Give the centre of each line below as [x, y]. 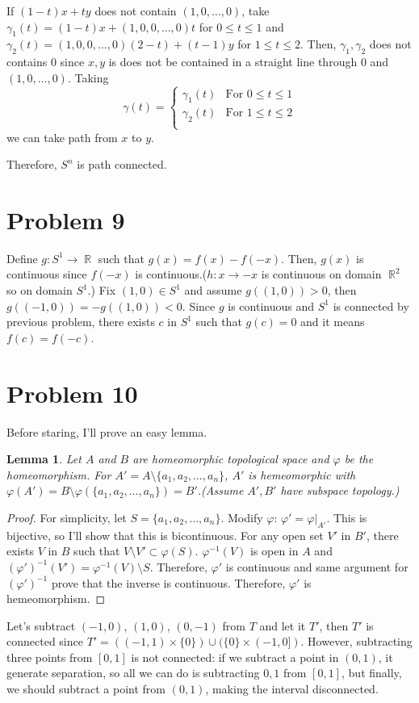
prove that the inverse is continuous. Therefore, [168, 582]
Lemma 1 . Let [44, 459]
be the [359, 459]
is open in [274, 551]
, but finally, [372, 673]
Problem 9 [66, 219]
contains [27, 62]
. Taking [88, 77]
